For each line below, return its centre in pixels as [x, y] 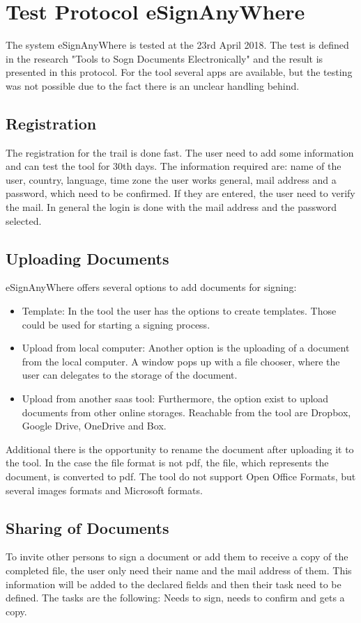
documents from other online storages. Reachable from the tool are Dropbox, [186, 412]
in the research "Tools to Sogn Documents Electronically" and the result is [164, 58]
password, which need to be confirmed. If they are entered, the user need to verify [180, 193]
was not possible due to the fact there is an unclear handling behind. [153, 85]
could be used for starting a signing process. [116, 324]
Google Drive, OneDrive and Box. [94, 426]
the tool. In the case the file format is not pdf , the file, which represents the [167, 463]
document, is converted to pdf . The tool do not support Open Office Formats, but [181, 476]
